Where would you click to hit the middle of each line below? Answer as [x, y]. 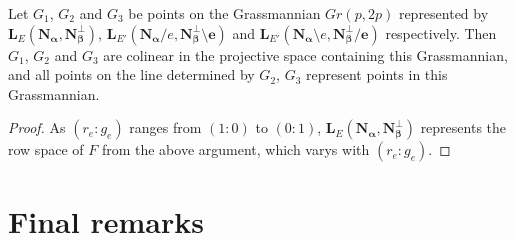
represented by [443, 13]
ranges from [165, 127]
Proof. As [37, 127]
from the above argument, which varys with [235, 149]
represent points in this [376, 74]
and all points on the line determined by [131, 74]
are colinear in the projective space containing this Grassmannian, [305, 54]
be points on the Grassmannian [224, 13]
